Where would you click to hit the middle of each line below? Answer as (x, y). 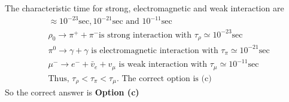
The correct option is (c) (167, 78)
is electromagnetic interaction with (155, 50)
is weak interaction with (163, 65)
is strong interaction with (145, 35)
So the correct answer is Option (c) (72, 92)
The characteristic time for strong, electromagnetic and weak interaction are (144, 8)
